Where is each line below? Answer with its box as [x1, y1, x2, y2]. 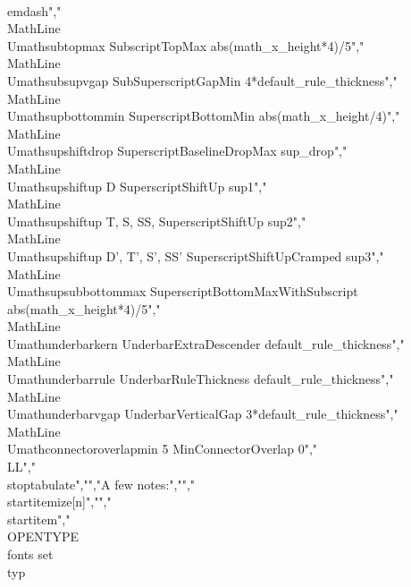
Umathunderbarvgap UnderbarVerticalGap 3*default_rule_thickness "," [7, 404, 398, 423]
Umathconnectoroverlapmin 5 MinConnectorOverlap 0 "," [7, 439, 318, 458]
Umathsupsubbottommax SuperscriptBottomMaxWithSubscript [7, 282, 358, 301]
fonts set [7, 545, 54, 563]
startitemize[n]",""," [7, 492, 112, 511]
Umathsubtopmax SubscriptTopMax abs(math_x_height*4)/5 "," [7, 36, 365, 55]
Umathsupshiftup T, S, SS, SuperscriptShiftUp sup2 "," [7, 211, 306, 230]
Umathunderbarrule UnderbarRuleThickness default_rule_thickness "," [7, 370, 394, 388]
